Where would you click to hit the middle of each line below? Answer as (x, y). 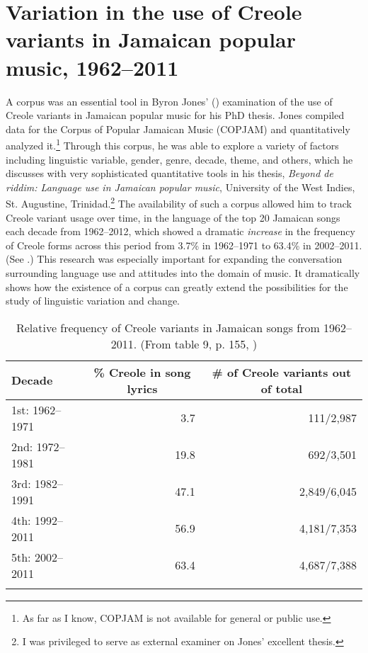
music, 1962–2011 (92, 67)
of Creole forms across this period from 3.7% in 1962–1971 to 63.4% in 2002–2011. (184, 245)
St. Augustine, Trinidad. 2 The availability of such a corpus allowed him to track (179, 202)
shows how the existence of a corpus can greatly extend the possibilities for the (177, 286)
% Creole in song (142, 372)
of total (282, 388)
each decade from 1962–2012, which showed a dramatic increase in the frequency (180, 231)
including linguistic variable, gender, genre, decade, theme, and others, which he (179, 159)
